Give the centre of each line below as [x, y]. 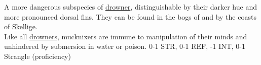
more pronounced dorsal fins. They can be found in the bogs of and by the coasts [130, 16]
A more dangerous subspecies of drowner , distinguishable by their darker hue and [130, 7]
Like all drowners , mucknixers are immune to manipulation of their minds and [126, 36]
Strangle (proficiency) [38, 56]
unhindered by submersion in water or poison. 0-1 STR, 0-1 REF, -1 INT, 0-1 [125, 46]
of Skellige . [21, 26]
